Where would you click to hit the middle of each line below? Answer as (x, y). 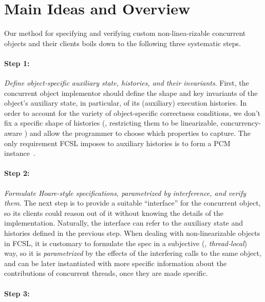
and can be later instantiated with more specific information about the (116, 263)
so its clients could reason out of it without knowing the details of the (114, 213)
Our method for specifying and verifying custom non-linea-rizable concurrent (125, 33)
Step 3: (17, 293)
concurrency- (241, 123)
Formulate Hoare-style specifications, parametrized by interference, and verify (125, 193)
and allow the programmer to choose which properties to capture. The (140, 133)
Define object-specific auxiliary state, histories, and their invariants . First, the (127, 83)
